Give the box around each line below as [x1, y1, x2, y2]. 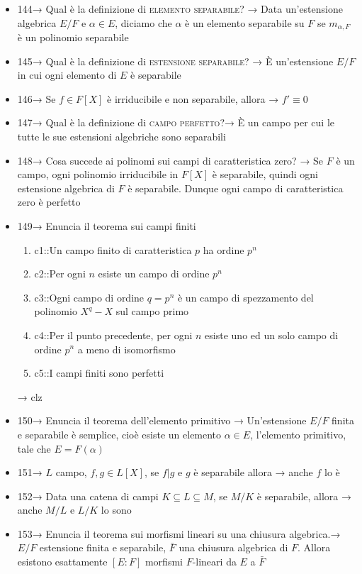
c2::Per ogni [34, 266, 86, 281]
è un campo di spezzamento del [177, 289, 314, 304]
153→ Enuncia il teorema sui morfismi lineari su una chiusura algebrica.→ [17, 526, 341, 541]
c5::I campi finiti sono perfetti [34, 365, 164, 380]
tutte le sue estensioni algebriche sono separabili [17, 129, 226, 144]
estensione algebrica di [17, 180, 115, 195]
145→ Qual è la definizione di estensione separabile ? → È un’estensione [17, 53, 334, 68]
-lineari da [192, 554, 237, 569]
